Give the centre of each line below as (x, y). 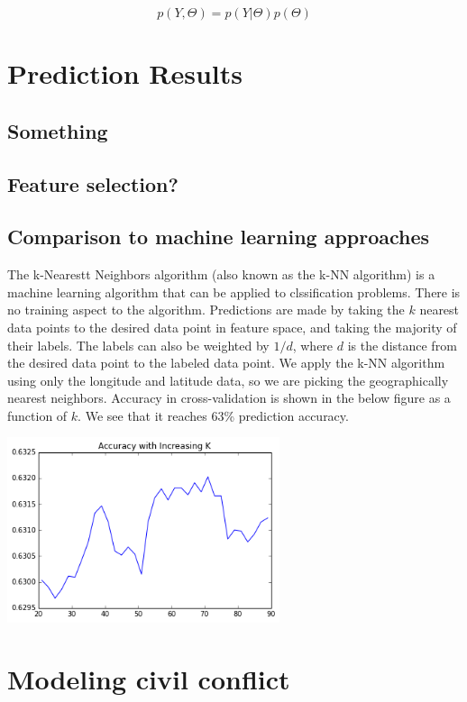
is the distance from (402, 345)
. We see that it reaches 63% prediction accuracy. (213, 415)
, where (313, 345)
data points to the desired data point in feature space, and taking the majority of (232, 327)
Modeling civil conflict (149, 679)
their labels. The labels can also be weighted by (138, 345)
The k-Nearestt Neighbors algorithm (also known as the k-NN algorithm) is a (221, 274)
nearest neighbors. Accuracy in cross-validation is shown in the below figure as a (229, 398)
